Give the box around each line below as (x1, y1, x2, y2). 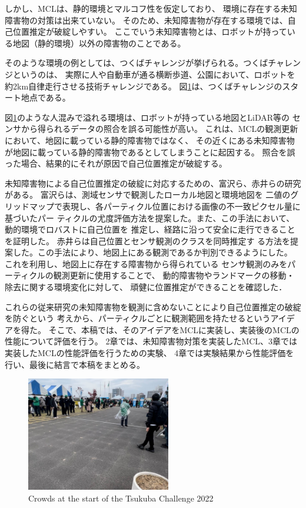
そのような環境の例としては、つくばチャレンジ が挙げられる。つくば (5, 57, 268, 69)
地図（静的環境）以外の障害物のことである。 (12, 36, 186, 49)
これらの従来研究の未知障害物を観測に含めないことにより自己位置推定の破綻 (5, 300, 301, 313)
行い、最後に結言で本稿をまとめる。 (5, 358, 145, 370)
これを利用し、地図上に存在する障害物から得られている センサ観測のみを (5, 257, 288, 270)
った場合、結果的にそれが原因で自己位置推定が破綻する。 (5, 157, 227, 170)
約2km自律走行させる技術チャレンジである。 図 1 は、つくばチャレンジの (5, 79, 282, 92)
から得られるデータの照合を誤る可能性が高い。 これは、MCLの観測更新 (21, 122, 298, 135)
